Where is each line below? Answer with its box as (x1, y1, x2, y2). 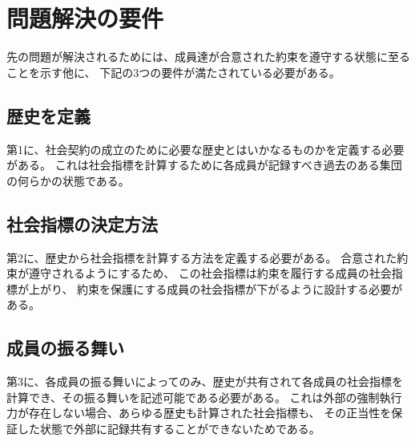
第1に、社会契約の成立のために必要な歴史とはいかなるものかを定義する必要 (6, 140, 405, 157)
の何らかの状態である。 (6, 172, 130, 189)
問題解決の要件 (6, 2, 164, 34)
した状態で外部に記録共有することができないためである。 (17, 420, 320, 436)
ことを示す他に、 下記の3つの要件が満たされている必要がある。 (6, 63, 340, 80)
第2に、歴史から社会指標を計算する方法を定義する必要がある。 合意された (6, 249, 397, 266)
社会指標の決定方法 (6, 211, 158, 236)
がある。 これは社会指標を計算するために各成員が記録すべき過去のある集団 (6, 156, 402, 173)
